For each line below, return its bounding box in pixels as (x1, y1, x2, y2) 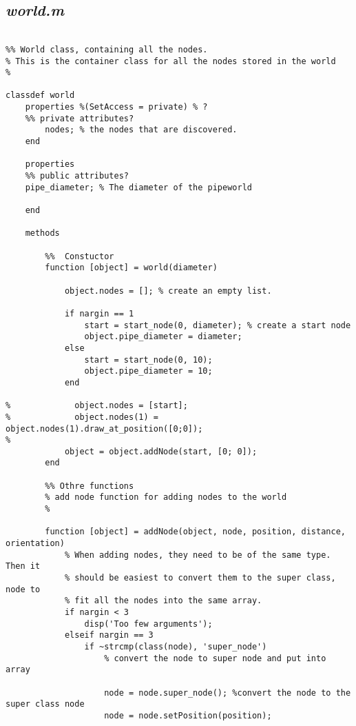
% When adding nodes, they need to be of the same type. (64, 549, 331, 560)
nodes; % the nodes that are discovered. (45, 125, 238, 135)
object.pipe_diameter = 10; (84, 366, 213, 376)
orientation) (6, 538, 65, 549)
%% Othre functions (45, 481, 134, 491)
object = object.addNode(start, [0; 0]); (64, 446, 258, 456)
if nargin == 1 (64, 308, 134, 319)
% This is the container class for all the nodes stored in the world (6, 56, 336, 66)
